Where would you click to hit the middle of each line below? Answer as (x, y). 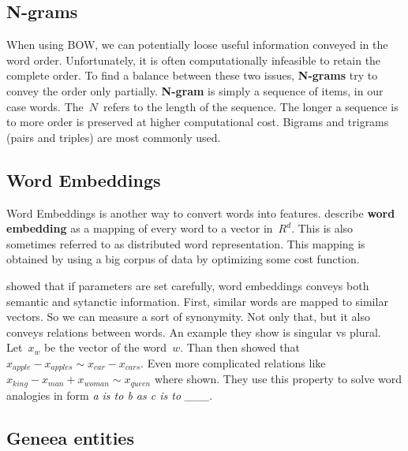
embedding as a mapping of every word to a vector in (140, 228)
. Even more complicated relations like (233, 362)
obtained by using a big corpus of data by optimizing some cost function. (183, 259)
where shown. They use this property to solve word (278, 379)
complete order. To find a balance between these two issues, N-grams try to (192, 75)
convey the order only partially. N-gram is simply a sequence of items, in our (195, 90)
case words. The (45, 106)
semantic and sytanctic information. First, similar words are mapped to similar (197, 301)
